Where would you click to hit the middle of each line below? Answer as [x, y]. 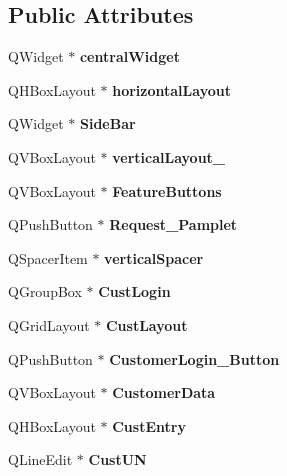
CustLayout [146, 324]
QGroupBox [45, 291]
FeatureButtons [167, 190]
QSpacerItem [48, 257]
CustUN [117, 459]
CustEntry [149, 425]
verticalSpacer [154, 257]
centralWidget [129, 56]
